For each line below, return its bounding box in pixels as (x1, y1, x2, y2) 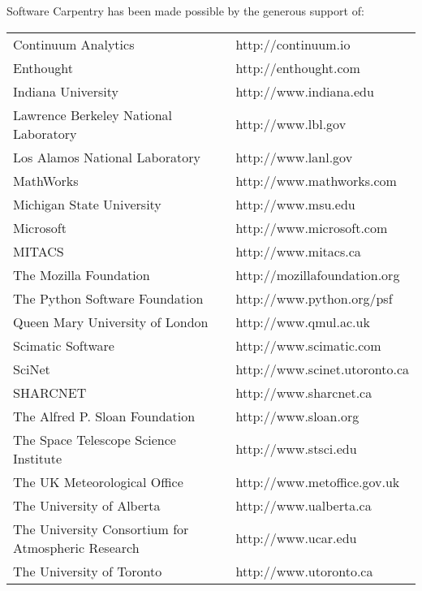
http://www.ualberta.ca (235, 495, 372, 515)
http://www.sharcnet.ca (235, 382, 372, 402)
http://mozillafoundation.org (235, 265, 400, 284)
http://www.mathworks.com (235, 170, 397, 190)
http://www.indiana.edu (235, 81, 374, 101)
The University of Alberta (13, 495, 161, 515)
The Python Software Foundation (13, 288, 204, 308)
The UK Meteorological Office (13, 472, 183, 491)
